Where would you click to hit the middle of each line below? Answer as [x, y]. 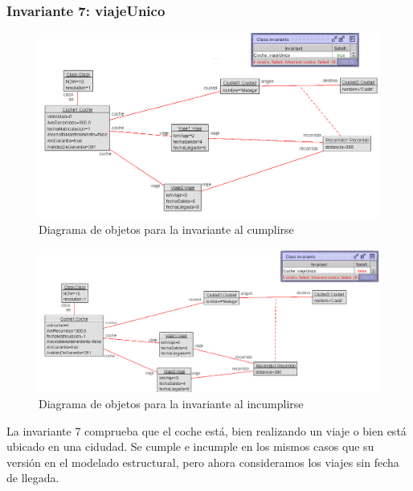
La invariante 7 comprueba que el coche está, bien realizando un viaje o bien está [206, 430]
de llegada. [33, 478]
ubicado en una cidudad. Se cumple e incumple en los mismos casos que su [190, 446]
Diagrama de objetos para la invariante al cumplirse [166, 229]
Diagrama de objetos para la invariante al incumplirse [171, 404]
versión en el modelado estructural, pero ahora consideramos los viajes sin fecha [203, 462]
